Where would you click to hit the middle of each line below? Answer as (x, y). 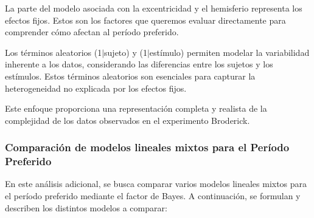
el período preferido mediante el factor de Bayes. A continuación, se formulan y (153, 196)
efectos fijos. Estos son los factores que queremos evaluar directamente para (145, 20)
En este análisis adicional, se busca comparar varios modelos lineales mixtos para (156, 184)
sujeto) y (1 (126, 52)
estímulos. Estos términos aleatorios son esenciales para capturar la (130, 76)
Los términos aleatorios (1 (54, 52)
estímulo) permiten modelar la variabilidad (229, 52)
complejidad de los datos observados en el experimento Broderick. (127, 120)
